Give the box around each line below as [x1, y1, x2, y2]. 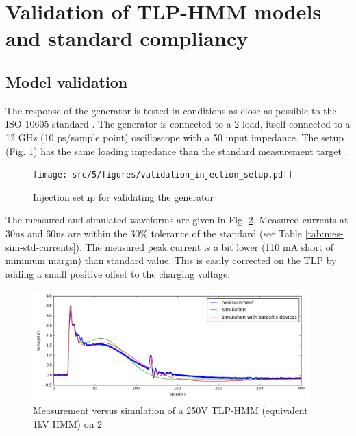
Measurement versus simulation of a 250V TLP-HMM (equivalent [33, 403, 308, 417]
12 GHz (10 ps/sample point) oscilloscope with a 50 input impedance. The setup [5, 130, 344, 144]
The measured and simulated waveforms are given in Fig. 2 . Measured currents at [5, 213, 348, 227]
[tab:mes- [305, 226, 344, 240]
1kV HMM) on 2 [33, 416, 103, 431]
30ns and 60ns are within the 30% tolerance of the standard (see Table [5, 226, 302, 240]
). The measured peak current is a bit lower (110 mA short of [75, 239, 334, 254]
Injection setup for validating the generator [33, 189, 214, 204]
